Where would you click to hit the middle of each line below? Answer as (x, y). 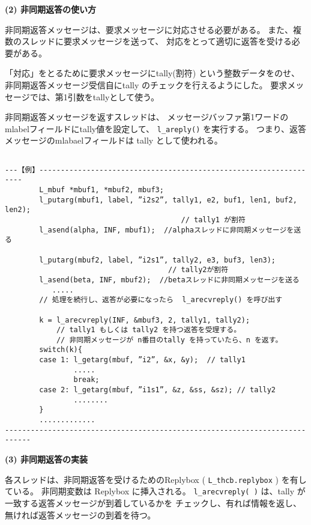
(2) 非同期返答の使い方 (50, 9)
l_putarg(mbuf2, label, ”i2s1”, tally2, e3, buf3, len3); (158, 260)
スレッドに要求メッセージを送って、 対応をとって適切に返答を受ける (156, 41)
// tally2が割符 (198, 270)
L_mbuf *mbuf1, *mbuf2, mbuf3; (101, 190)
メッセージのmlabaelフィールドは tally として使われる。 (114, 140)
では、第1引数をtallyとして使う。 (95, 96)
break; (86, 380)
